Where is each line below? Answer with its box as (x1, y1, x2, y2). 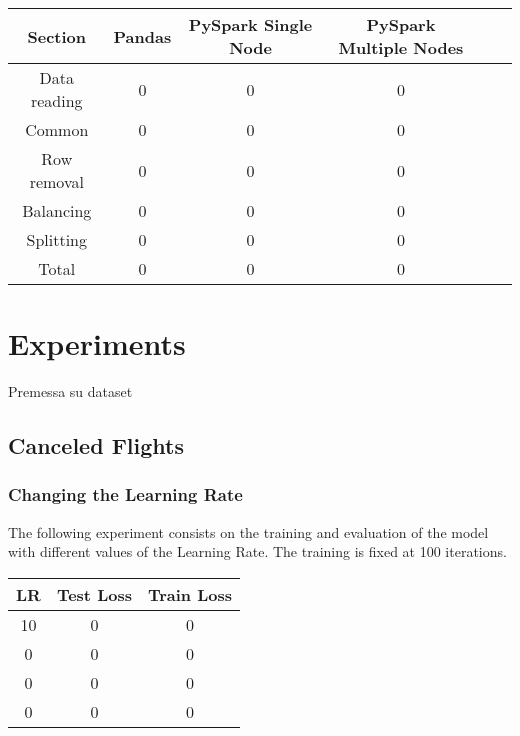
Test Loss (56, 582, 132, 606)
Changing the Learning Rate (8, 482, 243, 507)
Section (27, 24, 87, 48)
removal (29, 170, 84, 193)
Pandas (113, 24, 172, 48)
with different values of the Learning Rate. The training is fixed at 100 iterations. (8, 541, 507, 562)
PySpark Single (188, 13, 313, 36)
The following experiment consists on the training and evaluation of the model (8, 521, 489, 542)
